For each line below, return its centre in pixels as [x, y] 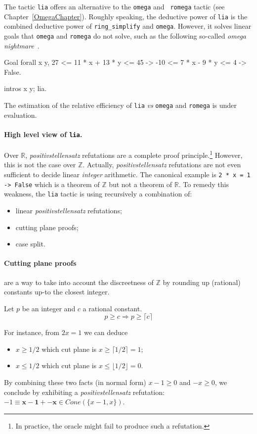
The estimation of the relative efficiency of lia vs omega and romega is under [120, 105]
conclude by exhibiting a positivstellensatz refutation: [84, 392]
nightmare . [22, 45]
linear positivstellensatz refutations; [69, 210]
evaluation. [21, 115]
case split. [30, 244]
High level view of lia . [43, 134]
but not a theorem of [141, 184]
